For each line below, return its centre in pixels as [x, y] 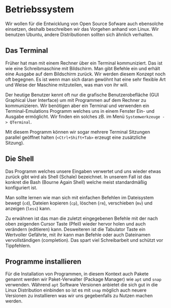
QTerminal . [21, 122]
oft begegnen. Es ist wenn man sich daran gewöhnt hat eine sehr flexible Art [86, 79]
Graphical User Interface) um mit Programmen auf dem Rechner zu [76, 100]
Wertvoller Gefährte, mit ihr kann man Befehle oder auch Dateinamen [78, 235]
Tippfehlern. [18, 245]
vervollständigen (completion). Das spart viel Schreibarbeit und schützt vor [84, 240]
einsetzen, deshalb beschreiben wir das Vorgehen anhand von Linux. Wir [82, 29]
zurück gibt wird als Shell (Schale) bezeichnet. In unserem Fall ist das [78, 177]
